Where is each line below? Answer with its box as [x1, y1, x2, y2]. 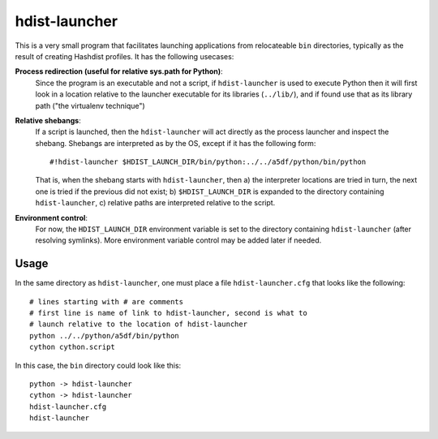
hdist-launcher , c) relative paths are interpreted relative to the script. [35, 198, 276, 208]
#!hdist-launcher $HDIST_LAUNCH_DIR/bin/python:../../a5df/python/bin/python [49, 157, 367, 166]
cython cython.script [29, 342, 115, 352]
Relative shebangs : [15, 115, 81, 125]
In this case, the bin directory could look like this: [15, 360, 182, 370]
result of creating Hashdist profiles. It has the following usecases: [15, 51, 234, 61]
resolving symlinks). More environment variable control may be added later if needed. [35, 235, 322, 245]
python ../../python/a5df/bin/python [29, 331, 180, 340]
